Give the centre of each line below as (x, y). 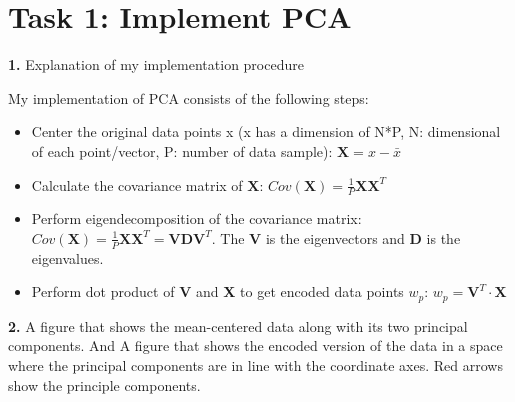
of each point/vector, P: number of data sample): (182, 150)
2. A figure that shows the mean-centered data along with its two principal (238, 325)
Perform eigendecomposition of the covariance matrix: (196, 218)
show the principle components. (104, 384)
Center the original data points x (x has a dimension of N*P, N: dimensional (266, 131)
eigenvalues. (67, 257)
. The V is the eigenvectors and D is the (336, 237)
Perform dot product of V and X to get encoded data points (217, 291)
